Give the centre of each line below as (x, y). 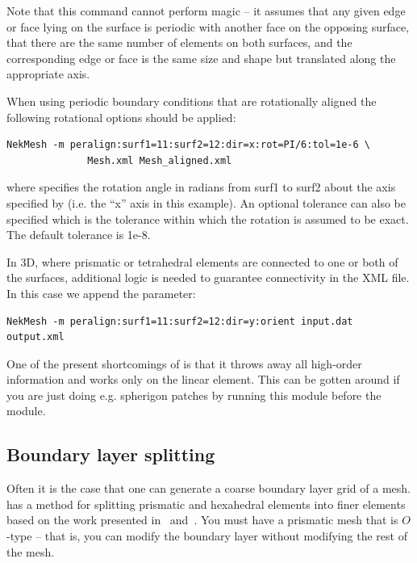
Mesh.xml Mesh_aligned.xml (160, 160)
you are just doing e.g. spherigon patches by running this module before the (194, 395)
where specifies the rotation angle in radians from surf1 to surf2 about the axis (201, 187)
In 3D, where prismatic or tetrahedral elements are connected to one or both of (202, 261)
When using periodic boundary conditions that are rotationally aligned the (192, 101)
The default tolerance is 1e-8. (79, 235)
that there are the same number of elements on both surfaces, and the (179, 42)
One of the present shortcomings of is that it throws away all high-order (184, 363)
